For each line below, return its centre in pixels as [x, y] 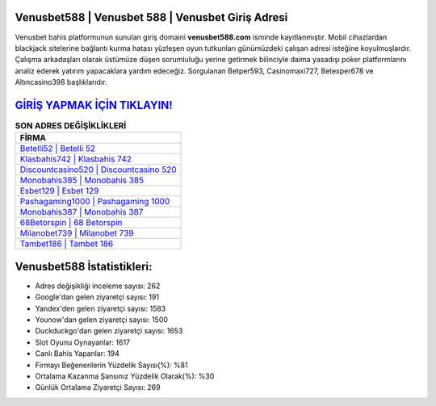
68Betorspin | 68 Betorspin [71, 223]
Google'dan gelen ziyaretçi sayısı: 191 [97, 297]
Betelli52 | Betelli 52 [58, 149]
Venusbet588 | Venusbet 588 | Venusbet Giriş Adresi [151, 17]
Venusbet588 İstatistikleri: [84, 266]
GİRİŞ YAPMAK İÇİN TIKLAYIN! [94, 105]
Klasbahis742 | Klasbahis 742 [76, 159]
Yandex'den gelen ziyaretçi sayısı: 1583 [101, 308]
